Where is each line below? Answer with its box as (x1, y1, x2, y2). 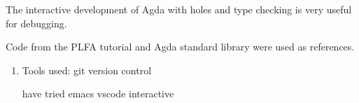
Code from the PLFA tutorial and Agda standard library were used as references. (6, 39, 355, 54)
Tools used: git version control (22, 62, 152, 77)
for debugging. (6, 15, 67, 30)
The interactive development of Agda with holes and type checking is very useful (6, 2, 352, 16)
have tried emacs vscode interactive (22, 86, 174, 101)
